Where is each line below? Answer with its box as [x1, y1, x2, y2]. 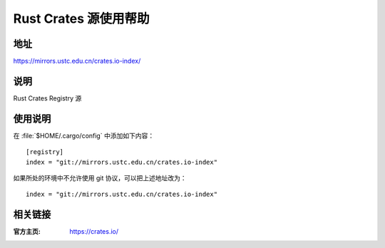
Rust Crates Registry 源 [13, 93, 82, 103]
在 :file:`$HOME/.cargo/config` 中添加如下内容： [13, 131, 155, 140]
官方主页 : [13, 227, 41, 236]
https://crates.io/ [69, 227, 119, 236]
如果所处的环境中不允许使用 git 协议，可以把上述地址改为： [13, 174, 187, 182]
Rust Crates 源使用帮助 [13, 11, 150, 26]
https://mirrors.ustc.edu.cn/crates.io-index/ [13, 57, 141, 66]
